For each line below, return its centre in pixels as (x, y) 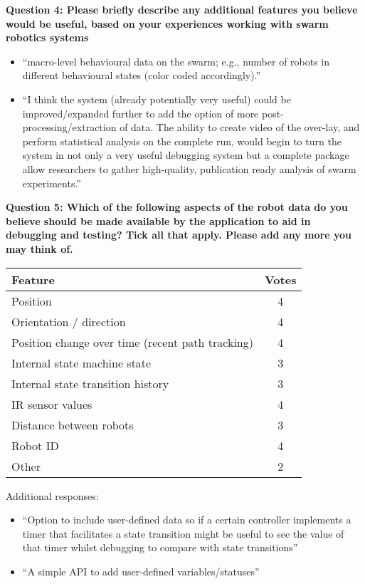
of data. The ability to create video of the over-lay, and (240, 127)
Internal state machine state (81, 363)
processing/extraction (69, 127)
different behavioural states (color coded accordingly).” (142, 75)
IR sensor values (52, 404)
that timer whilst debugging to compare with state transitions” (160, 547)
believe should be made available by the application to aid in (158, 220)
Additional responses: (52, 495)
